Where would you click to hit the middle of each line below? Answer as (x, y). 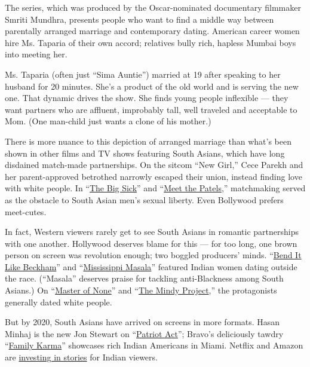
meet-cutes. (26, 211)
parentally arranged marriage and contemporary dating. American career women (152, 31)
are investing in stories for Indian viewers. (81, 357)
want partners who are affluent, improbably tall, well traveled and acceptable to (151, 109)
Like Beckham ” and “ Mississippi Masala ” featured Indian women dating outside (151, 266)
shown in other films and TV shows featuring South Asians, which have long (145, 153)
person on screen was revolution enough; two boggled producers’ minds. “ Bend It (153, 255)
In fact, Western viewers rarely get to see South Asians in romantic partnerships (152, 232)
